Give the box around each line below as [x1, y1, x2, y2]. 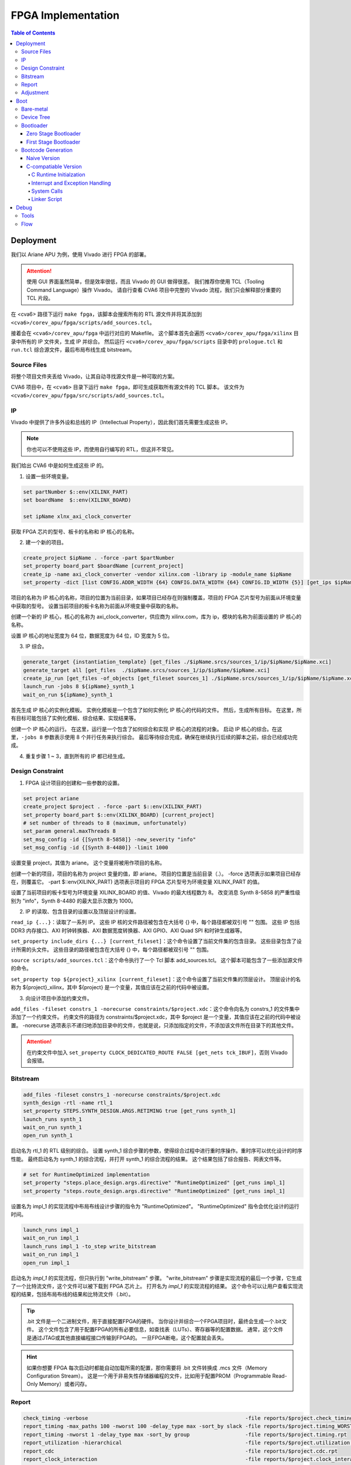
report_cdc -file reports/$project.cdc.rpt [23, 1447, 338, 1454]
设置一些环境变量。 [25, 472, 72, 480]
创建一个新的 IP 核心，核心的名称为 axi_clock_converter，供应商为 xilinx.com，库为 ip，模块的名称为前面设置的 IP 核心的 [11, 613, 302, 621]
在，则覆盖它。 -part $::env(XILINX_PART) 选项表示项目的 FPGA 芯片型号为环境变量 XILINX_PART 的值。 [11, 878, 263, 885]
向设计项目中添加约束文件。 [25, 994, 92, 1001]
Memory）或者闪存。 [39, 1381, 91, 1388]
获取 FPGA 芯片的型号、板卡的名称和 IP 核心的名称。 [11, 528, 137, 535]
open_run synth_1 [23, 1132, 73, 1139]
